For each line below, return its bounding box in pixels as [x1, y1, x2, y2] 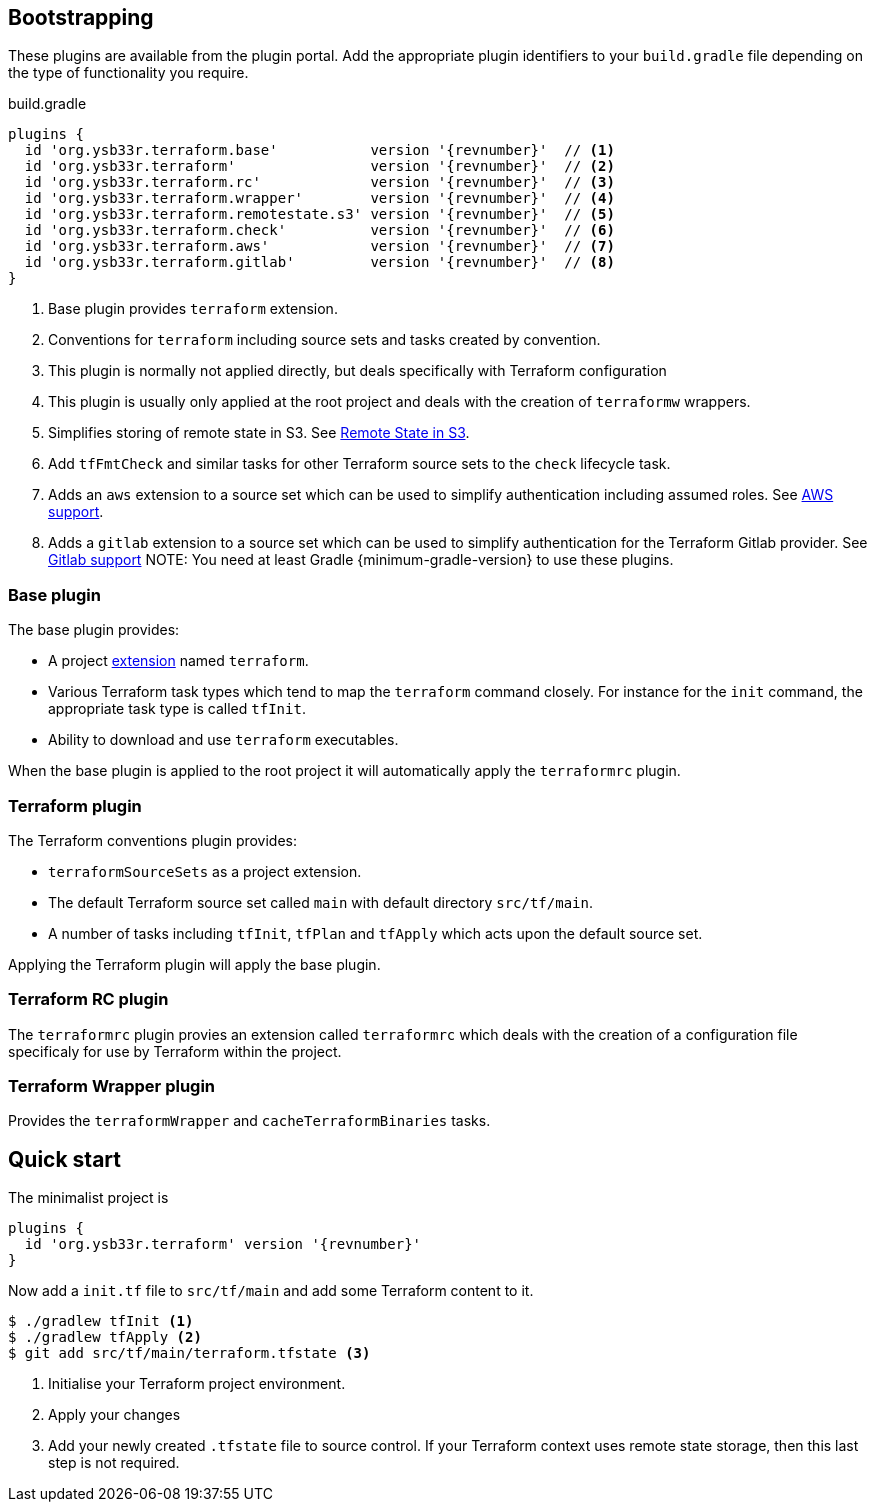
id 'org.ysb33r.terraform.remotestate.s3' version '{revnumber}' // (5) [24, 206, 615, 223]
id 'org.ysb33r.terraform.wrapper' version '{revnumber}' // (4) [24, 190, 615, 207]
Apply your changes [48, 1406, 181, 1424]
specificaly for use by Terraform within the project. [8, 1042, 342, 1060]
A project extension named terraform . [48, 652, 309, 670]
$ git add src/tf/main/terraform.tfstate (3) [8, 1345, 371, 1362]
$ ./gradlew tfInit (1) [8, 1313, 194, 1330]
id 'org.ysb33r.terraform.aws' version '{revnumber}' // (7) [24, 238, 615, 255]
